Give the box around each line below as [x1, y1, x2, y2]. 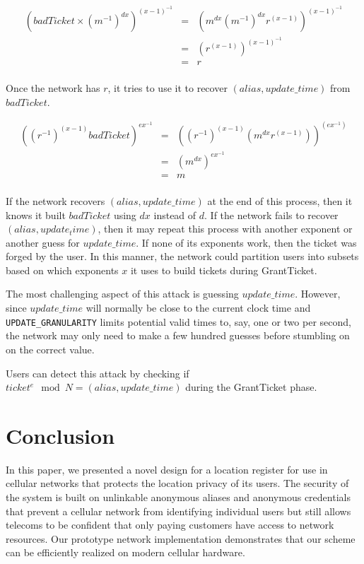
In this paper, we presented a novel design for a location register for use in [6, 462, 328, 476]
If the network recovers [6, 193, 105, 208]
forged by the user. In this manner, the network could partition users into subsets [6, 249, 359, 264]
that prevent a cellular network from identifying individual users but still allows [6, 503, 351, 518]
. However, [295, 286, 341, 301]
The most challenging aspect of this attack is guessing [6, 286, 239, 301]
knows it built [6, 207, 66, 222]
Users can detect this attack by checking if [6, 365, 189, 380]
